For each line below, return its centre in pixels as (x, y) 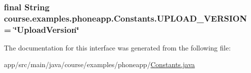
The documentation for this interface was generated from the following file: (117, 48)
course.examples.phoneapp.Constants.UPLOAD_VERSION (125, 18)
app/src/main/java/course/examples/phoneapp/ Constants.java (100, 64)
